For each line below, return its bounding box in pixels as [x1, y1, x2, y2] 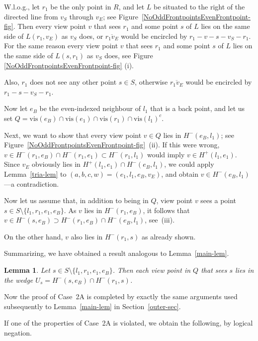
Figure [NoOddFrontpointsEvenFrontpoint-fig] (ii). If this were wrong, [4, 139, 220, 150]
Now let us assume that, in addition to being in [4, 195, 149, 206]
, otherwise [135, 77, 168, 87]
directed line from [4, 11, 58, 21]
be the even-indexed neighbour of [39, 103, 141, 114]
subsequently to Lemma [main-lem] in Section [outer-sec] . [4, 301, 181, 311]
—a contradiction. [4, 178, 59, 189]
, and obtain [161, 168, 198, 179]
